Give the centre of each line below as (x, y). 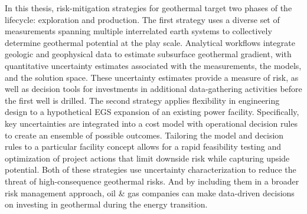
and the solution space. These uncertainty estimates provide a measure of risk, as (152, 77)
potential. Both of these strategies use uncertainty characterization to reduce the (151, 169)
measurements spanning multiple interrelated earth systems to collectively (138, 31)
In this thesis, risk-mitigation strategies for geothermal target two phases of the (148, 8)
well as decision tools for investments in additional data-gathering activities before (153, 89)
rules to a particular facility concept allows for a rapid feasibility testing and (143, 146)
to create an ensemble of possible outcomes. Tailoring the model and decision (144, 135)
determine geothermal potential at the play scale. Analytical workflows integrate (150, 42)
